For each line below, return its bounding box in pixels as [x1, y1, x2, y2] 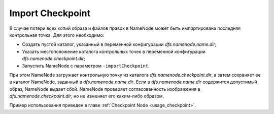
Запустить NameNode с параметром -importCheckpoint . [22, 63, 150, 69]
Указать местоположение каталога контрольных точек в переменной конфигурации [22, 48, 205, 54]
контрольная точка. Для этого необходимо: [9, 32, 105, 38]
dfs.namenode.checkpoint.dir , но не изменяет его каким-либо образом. [9, 93, 164, 99]
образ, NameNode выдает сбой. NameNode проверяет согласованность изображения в [9, 86, 200, 92]
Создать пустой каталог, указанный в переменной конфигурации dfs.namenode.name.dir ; [22, 41, 217, 47]
